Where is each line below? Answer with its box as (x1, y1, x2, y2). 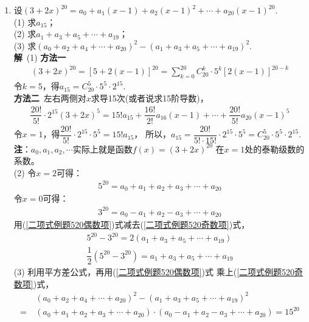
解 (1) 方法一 (13, 51, 66, 64)
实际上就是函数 (72, 142, 133, 155)
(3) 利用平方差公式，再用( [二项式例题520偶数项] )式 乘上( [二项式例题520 (13, 265, 295, 278)
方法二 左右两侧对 (13, 91, 86, 104)
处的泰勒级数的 (245, 142, 305, 155)
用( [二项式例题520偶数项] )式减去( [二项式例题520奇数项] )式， (13, 218, 250, 230)
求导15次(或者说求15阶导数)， (91, 91, 209, 104)
